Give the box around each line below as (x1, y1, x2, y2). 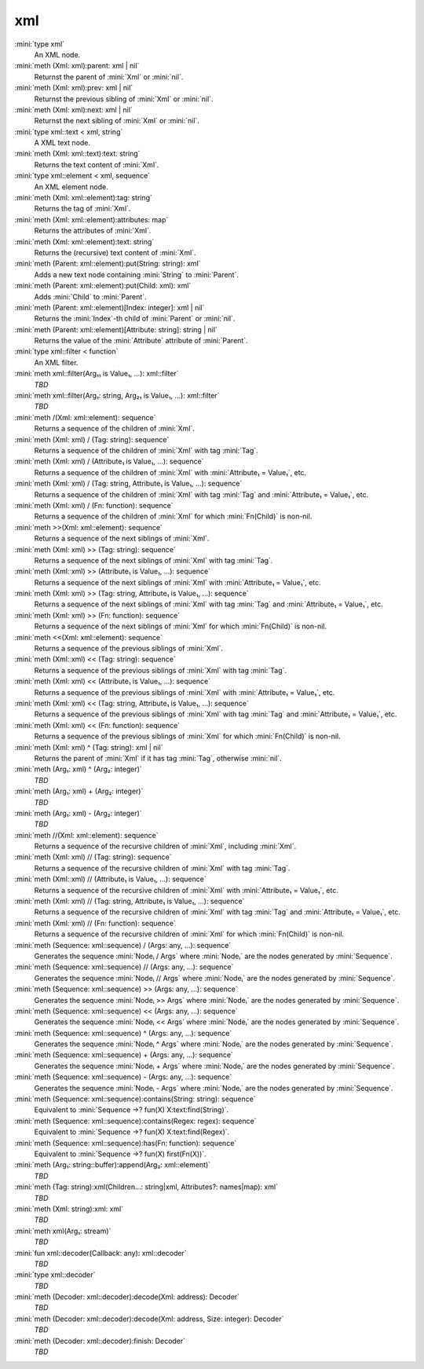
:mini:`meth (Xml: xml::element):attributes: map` (14, 214, 169, 224)
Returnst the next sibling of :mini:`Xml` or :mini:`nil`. (34, 116, 200, 126)
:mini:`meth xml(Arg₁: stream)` (14, 1226, 111, 1235)
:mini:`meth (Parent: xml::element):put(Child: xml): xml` (14, 281, 192, 291)
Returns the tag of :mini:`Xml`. (34, 204, 131, 214)
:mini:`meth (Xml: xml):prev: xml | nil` (14, 83, 133, 93)
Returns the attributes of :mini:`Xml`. (34, 226, 152, 236)
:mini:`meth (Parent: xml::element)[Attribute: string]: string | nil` (14, 324, 217, 334)
